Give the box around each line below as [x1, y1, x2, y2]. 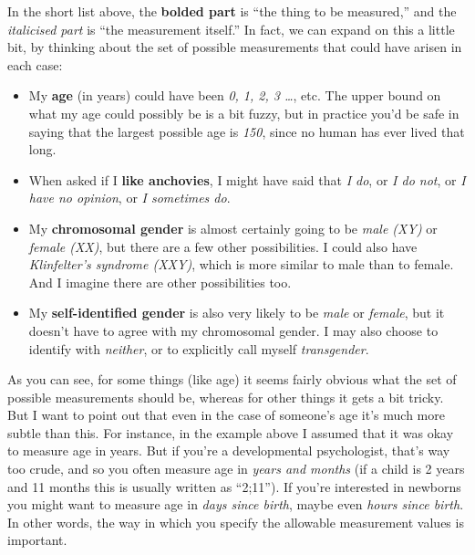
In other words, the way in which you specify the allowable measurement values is [7, 512, 464, 531]
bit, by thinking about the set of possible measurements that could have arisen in [7, 37, 462, 57]
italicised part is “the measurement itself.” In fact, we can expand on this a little [7, 19, 455, 38]
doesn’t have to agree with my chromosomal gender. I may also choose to [28, 320, 439, 340]
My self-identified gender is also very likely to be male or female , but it [28, 303, 445, 322]
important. [7, 530, 67, 550]
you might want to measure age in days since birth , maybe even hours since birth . [7, 495, 464, 514]
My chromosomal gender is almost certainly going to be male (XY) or [28, 218, 438, 237]
